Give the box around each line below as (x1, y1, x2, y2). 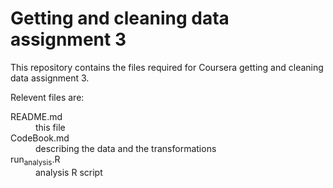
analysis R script (35, 166, 103, 178)
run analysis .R (10, 153, 61, 167)
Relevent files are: (10, 91, 85, 103)
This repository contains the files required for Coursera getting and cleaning (10, 61, 324, 73)
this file (35, 121, 66, 133)
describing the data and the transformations (35, 142, 217, 154)
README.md (10, 110, 63, 122)
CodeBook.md (10, 132, 70, 144)
